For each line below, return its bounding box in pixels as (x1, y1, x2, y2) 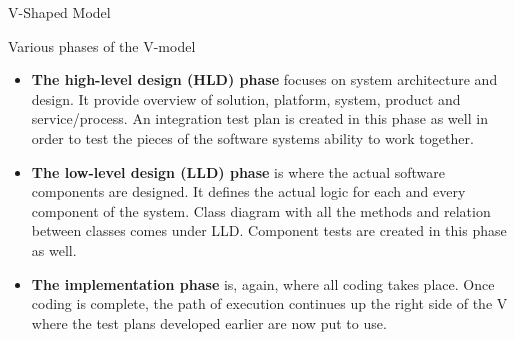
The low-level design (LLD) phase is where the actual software (31, 161, 445, 182)
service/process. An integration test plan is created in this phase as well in (31, 108, 488, 129)
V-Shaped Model (8, 2, 111, 22)
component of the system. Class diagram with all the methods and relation (31, 200, 491, 221)
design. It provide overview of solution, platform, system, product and (31, 88, 461, 109)
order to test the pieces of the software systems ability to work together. (31, 127, 474, 148)
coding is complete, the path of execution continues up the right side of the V (31, 293, 508, 314)
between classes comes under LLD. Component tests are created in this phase (31, 220, 507, 241)
